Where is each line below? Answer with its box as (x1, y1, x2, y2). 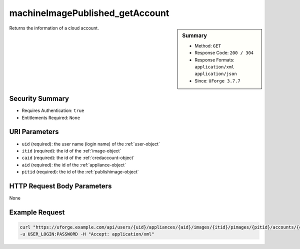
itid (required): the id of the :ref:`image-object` (21, 147, 121, 153)
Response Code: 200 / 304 (194, 50, 254, 56)
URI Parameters (9, 127, 59, 136)
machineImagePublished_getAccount (9, 7, 169, 18)
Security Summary (9, 94, 69, 103)
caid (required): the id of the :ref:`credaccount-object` (21, 155, 135, 161)
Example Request (9, 208, 65, 216)
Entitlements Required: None (21, 114, 80, 120)
